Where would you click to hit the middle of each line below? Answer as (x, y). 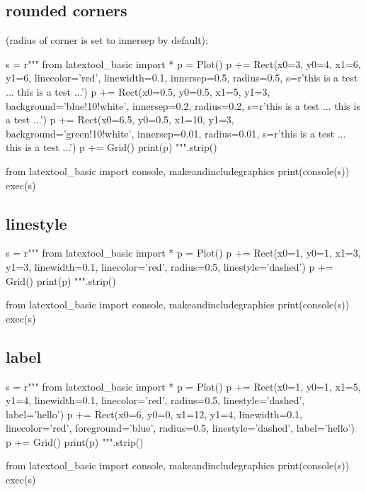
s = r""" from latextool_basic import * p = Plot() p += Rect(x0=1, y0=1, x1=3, (183, 253)
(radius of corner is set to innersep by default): (107, 40)
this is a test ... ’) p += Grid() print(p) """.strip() (111, 147)
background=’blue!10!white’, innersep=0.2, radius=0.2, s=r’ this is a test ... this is (183, 105)
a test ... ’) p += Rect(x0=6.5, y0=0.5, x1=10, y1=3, (120, 119)
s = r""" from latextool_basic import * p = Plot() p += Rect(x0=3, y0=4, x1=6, (183, 63)
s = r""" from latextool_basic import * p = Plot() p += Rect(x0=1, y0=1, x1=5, (183, 386)
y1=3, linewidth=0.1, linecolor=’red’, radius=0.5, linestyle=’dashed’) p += (170, 266)
